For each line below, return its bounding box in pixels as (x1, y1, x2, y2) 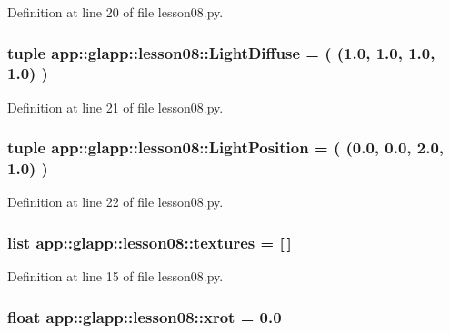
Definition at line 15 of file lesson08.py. (7, 267, 224, 286)
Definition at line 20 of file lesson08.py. (7, 3, 224, 21)
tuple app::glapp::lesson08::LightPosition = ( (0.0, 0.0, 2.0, (7, 136, 445, 159)
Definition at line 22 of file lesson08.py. (7, 192, 224, 211)
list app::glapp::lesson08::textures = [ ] (7, 230, 292, 253)
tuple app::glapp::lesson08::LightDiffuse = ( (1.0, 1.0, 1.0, (7, 41, 435, 64)
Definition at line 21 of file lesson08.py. (7, 97, 224, 116)
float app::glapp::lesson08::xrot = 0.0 (7, 305, 282, 328)
